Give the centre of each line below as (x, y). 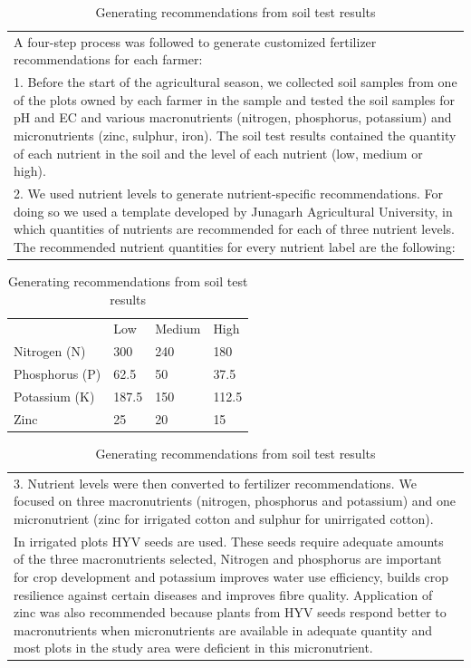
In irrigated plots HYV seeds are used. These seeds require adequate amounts (229, 541)
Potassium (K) (54, 396)
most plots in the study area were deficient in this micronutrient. (193, 648)
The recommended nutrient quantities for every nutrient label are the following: (235, 246)
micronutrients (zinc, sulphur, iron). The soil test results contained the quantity (235, 136)
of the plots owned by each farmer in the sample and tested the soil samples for (235, 99)
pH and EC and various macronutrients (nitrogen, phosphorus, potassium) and (233, 117)
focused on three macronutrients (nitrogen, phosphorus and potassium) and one (235, 501)
